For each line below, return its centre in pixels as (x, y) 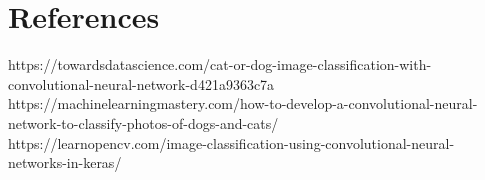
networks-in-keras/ (65, 162)
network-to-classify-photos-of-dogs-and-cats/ (143, 122)
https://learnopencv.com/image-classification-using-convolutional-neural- (231, 142)
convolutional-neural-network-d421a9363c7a (141, 83)
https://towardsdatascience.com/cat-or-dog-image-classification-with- (220, 64)
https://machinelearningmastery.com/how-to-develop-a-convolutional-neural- (243, 103)
